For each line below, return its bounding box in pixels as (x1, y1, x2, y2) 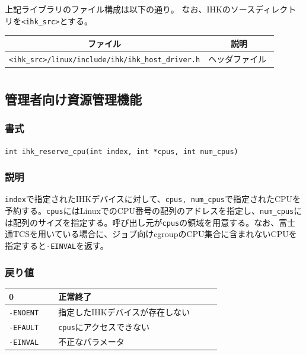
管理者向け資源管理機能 (5, 89, 142, 108)
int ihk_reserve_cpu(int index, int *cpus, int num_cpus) (5, 147, 238, 156)
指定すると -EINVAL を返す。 (5, 239, 109, 251)
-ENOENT (9, 309, 39, 318)
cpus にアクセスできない (58, 321, 150, 333)
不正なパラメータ (58, 335, 125, 348)
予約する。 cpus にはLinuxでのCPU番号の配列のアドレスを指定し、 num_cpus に (5, 204, 302, 217)
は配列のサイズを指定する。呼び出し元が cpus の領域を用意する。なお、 (5, 216, 279, 228)
